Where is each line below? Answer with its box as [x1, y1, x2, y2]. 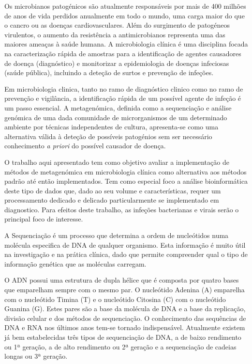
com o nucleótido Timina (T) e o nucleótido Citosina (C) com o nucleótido [4, 294, 226, 304]
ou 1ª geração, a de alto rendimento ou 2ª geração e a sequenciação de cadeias [4, 341, 237, 351]
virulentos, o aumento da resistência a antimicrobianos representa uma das [4, 29, 225, 39]
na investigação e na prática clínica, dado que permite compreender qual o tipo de [4, 249, 248, 259]
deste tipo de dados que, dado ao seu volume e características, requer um [4, 185, 221, 195]
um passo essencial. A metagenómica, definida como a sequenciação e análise [4, 102, 232, 112]
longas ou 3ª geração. [4, 351, 68, 361]
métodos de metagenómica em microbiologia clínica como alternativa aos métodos [4, 166, 247, 176]
